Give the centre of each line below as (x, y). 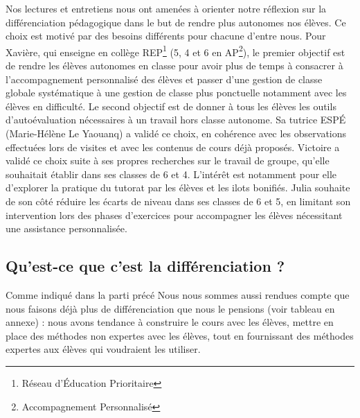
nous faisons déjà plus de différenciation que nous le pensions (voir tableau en (170, 308)
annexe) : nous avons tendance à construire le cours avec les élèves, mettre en (170, 322)
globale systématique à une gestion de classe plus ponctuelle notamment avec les (176, 93)
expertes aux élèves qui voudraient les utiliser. (103, 349)
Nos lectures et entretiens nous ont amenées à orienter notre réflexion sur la (166, 8)
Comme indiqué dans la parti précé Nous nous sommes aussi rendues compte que (178, 294)
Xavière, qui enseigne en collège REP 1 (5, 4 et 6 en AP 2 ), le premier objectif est (175, 51)
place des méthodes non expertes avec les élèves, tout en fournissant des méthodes (180, 335)
